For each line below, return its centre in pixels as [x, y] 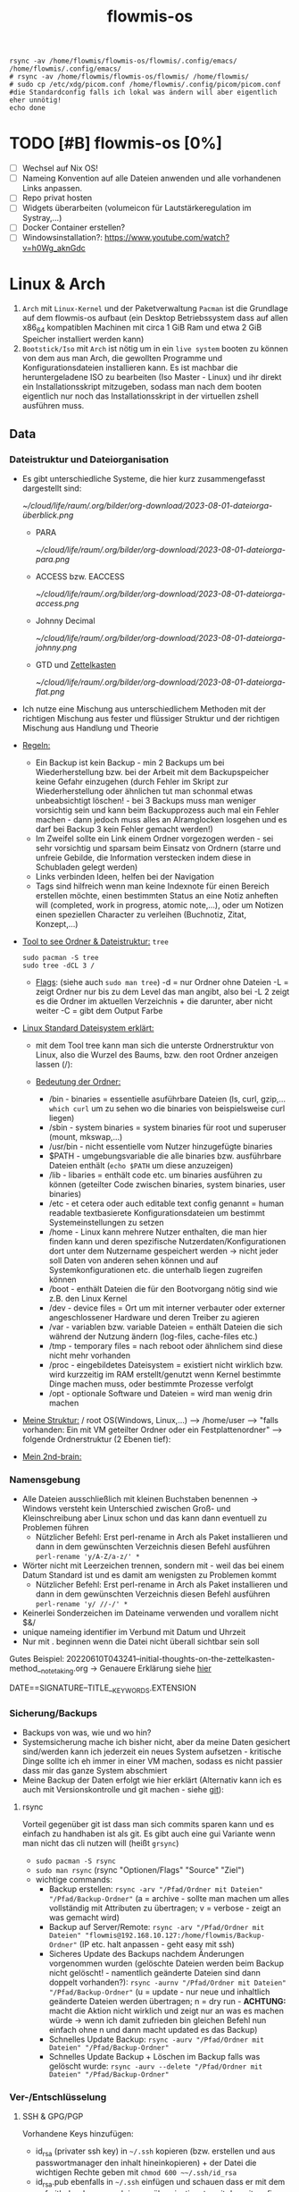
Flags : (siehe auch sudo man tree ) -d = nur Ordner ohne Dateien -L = [162, 982]
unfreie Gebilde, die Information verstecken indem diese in [143, 857]
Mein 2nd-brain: [52, 1456]
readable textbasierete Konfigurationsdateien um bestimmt [157, 1212]
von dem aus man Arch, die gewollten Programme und [122, 358]
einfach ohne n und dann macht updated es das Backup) [153, 2030]
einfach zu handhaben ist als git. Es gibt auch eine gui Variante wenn [149, 1834]
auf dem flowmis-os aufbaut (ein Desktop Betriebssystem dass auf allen [155, 318]
